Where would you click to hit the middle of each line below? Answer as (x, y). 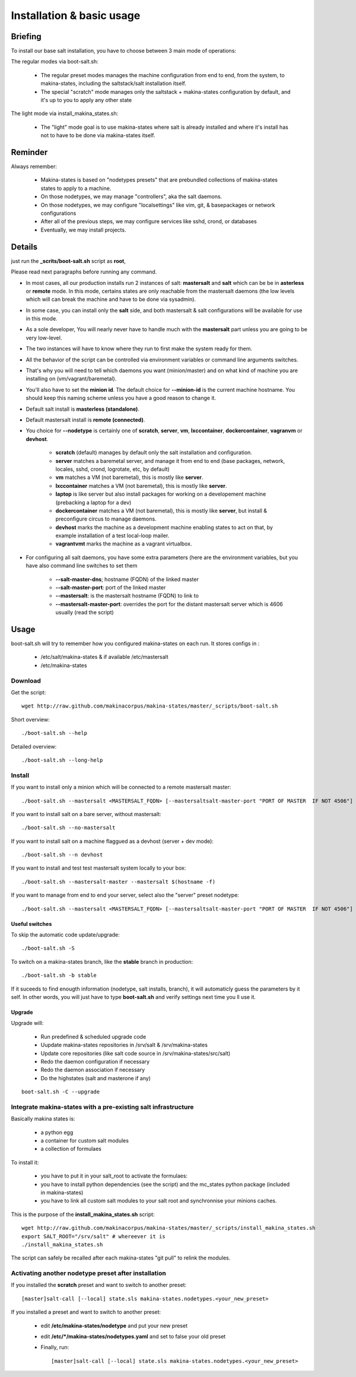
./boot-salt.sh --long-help (62, 760)
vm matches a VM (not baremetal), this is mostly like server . (129, 477)
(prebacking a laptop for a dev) (93, 502)
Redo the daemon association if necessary (93, 1070)
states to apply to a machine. (76, 188)
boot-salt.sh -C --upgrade (61, 1092)
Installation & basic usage (76, 15)
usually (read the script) (85, 613)
